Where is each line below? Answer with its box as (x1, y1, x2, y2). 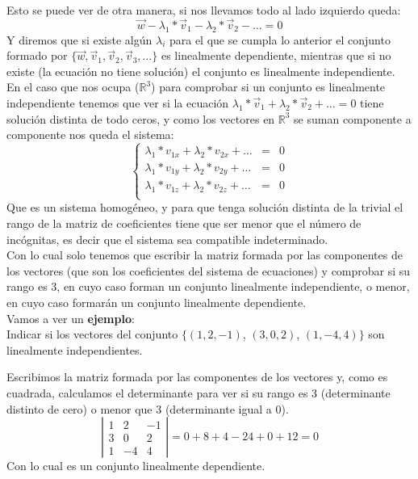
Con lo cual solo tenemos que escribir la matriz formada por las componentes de (6, 246, 403, 263)
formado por (6, 47, 68, 64)
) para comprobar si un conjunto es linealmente (151, 78, 386, 95)
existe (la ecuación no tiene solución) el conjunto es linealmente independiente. (6, 62, 395, 79)
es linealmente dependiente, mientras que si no (161, 47, 391, 64)
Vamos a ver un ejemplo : (6, 309, 135, 326)
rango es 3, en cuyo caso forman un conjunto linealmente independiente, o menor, (6, 278, 410, 295)
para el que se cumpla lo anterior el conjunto (169, 31, 391, 48)
